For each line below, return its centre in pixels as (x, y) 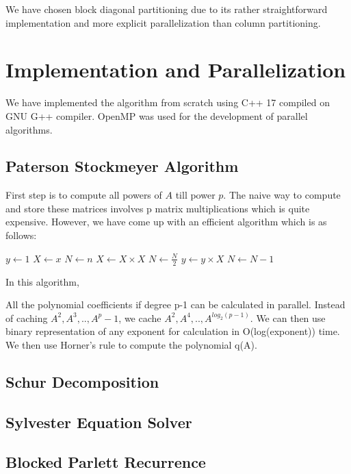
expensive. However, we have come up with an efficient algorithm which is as (166, 222)
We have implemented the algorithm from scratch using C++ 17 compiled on (168, 102)
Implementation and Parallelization (176, 70)
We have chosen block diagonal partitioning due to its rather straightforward (167, 9)
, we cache (140, 317)
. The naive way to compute (282, 195)
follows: (21, 235)
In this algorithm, (42, 281)
